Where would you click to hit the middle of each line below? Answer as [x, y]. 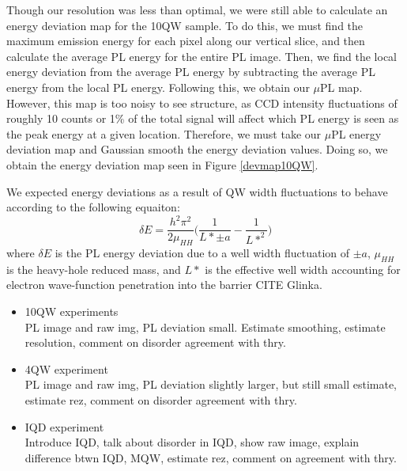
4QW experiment [66, 368]
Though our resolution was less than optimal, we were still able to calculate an [197, 9]
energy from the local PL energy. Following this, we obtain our [158, 87]
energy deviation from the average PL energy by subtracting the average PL [191, 72]
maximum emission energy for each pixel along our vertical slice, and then [186, 41]
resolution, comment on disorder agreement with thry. [155, 342]
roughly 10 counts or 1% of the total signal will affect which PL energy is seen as [203, 118]
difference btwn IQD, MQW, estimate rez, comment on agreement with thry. [211, 457]
